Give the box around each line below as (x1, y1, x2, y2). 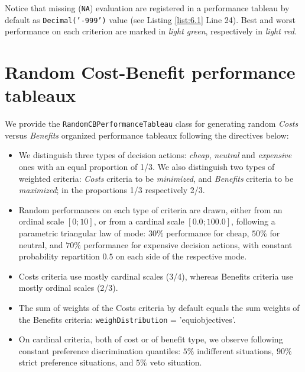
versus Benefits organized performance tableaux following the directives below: (5, 129, 289, 141)
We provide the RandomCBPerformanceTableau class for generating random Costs (5, 117, 298, 130)
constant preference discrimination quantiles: (18, 344, 181, 357)
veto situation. (150, 356, 202, 368)
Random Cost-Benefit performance (5, 60, 296, 84)
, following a (231, 215, 275, 227)
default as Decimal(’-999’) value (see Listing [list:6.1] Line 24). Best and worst (5, 13, 296, 25)
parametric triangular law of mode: (18, 227, 146, 239)
